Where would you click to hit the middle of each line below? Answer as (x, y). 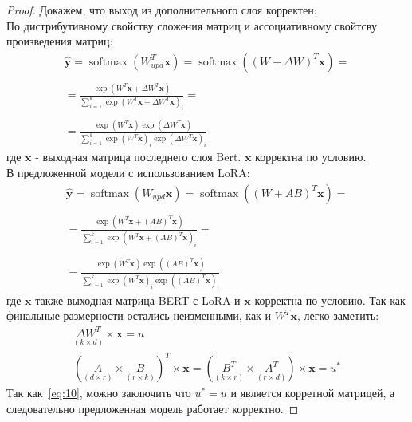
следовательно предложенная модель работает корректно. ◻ (153, 408)
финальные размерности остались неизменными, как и (139, 316)
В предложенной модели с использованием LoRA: (128, 172)
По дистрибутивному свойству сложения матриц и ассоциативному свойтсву (192, 25)
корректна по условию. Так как (330, 300)
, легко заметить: (338, 316)
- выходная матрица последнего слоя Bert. (138, 157)
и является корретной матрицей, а (313, 393)
